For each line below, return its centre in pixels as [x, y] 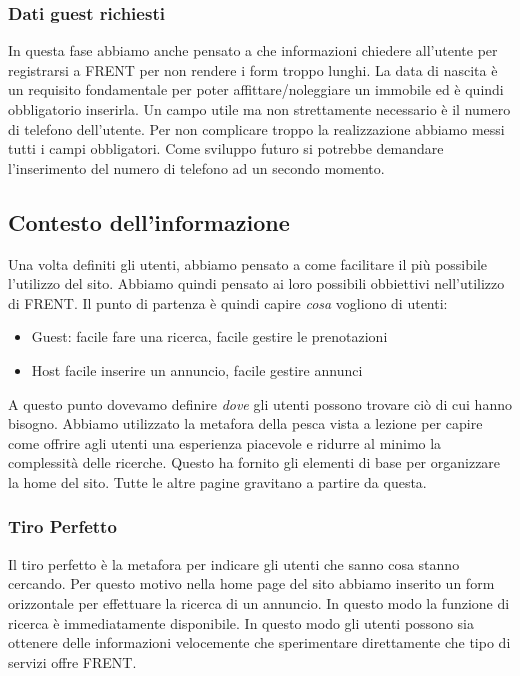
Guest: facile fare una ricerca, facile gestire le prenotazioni [209, 336]
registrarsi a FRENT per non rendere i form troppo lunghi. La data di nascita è [253, 69]
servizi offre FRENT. [72, 661]
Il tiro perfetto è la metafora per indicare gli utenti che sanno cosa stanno [234, 563]
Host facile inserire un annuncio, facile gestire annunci [197, 369]
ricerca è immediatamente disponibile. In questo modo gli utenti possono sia [241, 622]
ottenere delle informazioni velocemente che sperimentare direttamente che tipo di [259, 642]
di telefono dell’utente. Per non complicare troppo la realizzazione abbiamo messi [256, 128]
